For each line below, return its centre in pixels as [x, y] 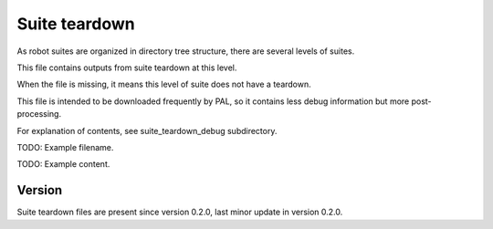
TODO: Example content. [63, 164]
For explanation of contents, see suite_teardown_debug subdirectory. [147, 130]
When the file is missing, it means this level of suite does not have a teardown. [164, 84]
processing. [39, 114]
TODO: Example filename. [65, 147]
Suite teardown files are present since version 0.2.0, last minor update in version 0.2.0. [180, 212]
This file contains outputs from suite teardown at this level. [127, 68]
